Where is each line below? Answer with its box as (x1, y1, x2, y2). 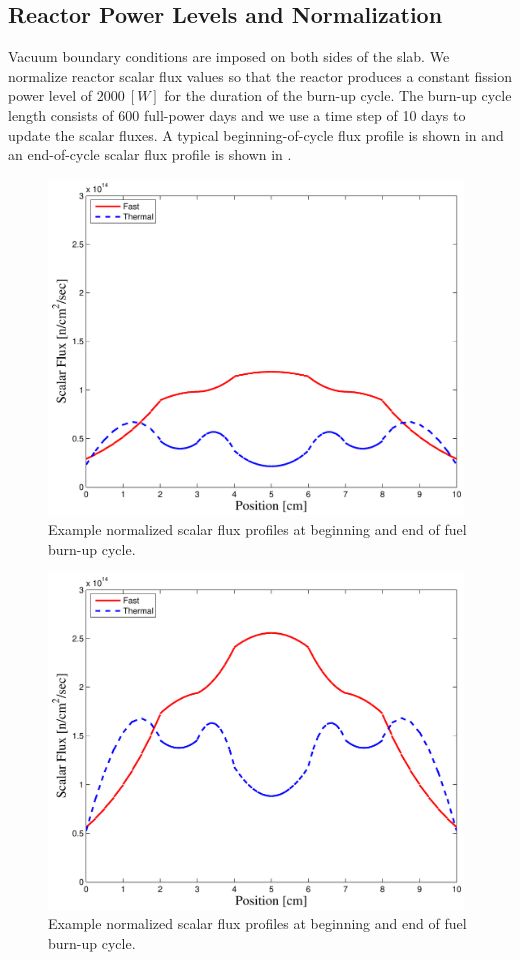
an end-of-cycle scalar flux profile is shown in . (8, 144, 292, 165)
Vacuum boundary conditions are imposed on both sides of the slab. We (8, 46, 450, 67)
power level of (8, 85, 93, 106)
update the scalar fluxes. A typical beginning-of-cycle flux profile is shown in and (8, 124, 504, 145)
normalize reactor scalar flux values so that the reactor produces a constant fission (8, 65, 512, 86)
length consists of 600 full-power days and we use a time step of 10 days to (8, 104, 466, 125)
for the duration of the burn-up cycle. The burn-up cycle (164, 85, 512, 106)
